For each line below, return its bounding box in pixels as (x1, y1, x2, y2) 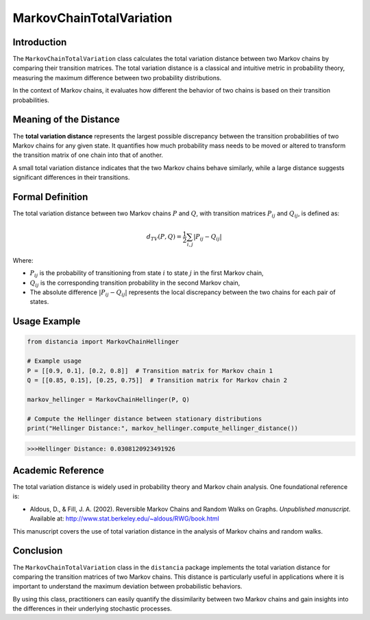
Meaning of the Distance (12, 114, 120, 126)
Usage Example (12, 315, 81, 327)
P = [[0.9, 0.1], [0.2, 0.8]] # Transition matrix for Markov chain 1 (27, 367, 273, 374)
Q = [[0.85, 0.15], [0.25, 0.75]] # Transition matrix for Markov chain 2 (27, 377, 288, 384)
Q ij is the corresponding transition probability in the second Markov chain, (29, 278, 241, 288)
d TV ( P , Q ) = (146, 233, 182, 242)
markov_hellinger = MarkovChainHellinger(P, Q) (27, 395, 190, 403)
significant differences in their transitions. (12, 174, 130, 182)
